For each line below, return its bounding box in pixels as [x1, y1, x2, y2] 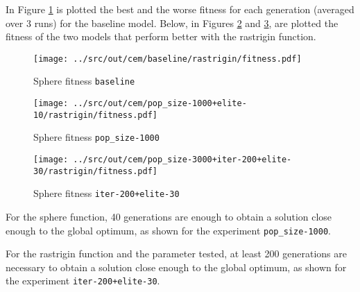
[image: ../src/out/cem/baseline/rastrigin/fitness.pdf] [33, 53, 302, 64]
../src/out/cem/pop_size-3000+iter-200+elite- [73, 155, 292, 165]
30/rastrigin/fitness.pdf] [33, 166, 157, 176]
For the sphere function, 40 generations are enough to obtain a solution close [6, 209, 332, 224]
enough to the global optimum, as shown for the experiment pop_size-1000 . [6, 223, 331, 237]
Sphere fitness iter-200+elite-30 [33, 186, 180, 200]
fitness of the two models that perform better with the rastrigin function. [6, 29, 316, 44]
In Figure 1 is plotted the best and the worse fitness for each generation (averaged [6, 2, 354, 16]
